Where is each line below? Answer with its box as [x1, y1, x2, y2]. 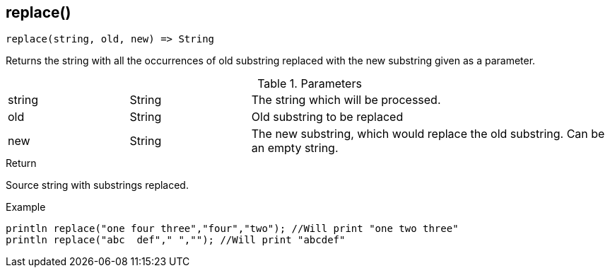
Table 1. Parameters [257, 76, 362, 91]
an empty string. [251, 141, 339, 156]
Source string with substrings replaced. [6, 179, 189, 192]
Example [6, 201, 46, 214]
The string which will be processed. [251, 93, 441, 108]
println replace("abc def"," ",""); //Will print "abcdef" [6, 234, 346, 246]
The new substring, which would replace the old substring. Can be [251, 127, 605, 141]
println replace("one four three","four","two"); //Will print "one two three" [6, 223, 459, 235]
